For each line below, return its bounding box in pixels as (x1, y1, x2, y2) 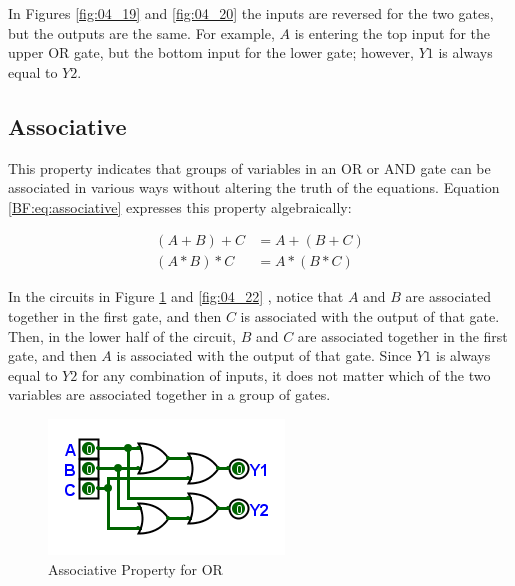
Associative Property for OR (48, 558, 223, 579)
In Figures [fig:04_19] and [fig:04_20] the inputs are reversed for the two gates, (8, 3, 494, 23)
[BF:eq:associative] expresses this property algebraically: (8, 196, 352, 217)
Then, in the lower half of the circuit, (8, 325, 236, 346)
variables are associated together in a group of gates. (8, 384, 331, 405)
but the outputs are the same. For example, (8, 22, 275, 43)
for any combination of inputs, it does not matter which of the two (81, 364, 491, 385)
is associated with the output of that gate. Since (116, 345, 412, 366)
